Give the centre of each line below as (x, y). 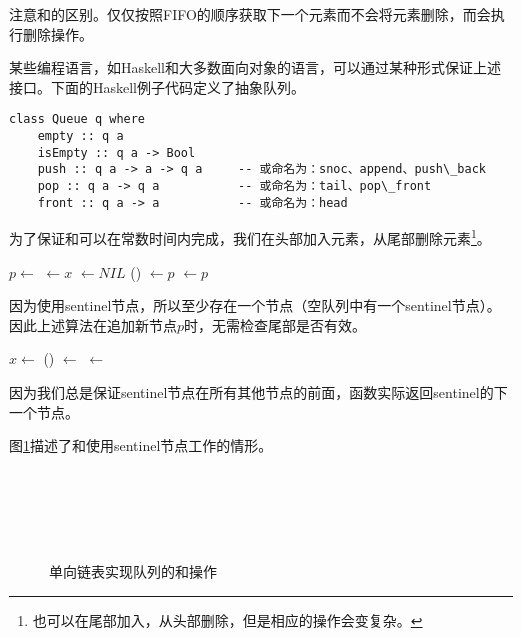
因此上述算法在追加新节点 (93, 324)
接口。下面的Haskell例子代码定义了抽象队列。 (157, 86)
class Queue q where (77, 119)
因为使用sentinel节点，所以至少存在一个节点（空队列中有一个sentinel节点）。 (255, 305)
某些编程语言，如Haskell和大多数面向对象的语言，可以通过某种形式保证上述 (255, 67)
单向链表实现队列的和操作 (133, 571)
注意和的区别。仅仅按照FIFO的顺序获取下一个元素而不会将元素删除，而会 (250, 14)
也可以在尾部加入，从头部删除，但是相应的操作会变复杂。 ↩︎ (227, 619)
